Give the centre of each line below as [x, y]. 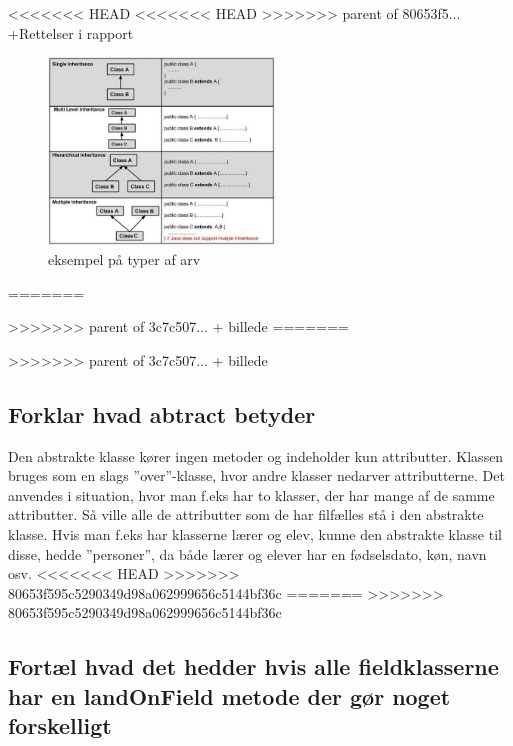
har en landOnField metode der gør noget [229, 695]
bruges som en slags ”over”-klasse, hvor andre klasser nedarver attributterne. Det [256, 475]
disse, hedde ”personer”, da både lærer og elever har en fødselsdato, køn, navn [247, 553]
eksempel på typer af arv [124, 258]
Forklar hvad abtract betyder [162, 413]
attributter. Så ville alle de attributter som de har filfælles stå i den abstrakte [246, 514]
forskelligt [60, 725]
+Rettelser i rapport [71, 32]
